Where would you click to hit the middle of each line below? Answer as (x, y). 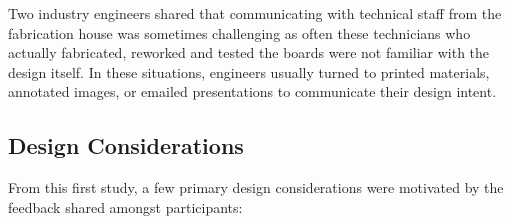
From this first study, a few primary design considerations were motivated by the (256, 187)
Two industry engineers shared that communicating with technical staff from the (255, 13)
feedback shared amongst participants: (125, 206)
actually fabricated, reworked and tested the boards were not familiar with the (249, 52)
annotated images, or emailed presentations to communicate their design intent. (252, 91)
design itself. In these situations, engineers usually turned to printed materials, (249, 71)
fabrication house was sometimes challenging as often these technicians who (239, 32)
